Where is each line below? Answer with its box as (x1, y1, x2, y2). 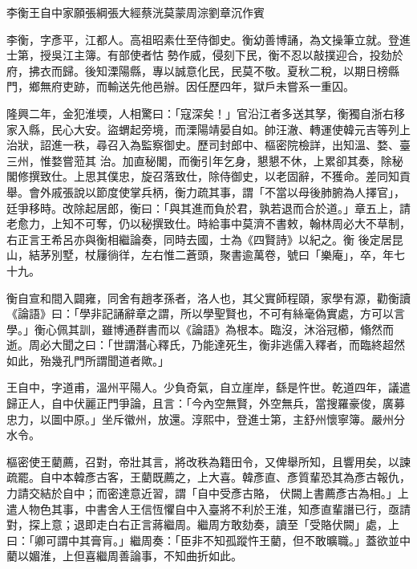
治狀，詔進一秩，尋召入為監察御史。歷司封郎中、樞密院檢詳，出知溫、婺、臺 (6, 136, 411, 153)
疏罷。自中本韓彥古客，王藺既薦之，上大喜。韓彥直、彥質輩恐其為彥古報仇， (6, 469, 411, 486)
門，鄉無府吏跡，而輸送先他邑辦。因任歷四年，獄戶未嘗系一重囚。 (6, 78, 354, 95)
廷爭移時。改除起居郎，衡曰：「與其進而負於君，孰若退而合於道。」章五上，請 (6, 199, 411, 216)
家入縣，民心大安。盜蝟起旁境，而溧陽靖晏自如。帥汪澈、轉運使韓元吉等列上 (6, 120, 411, 137)
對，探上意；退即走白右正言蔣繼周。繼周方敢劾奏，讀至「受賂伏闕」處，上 (6, 516, 399, 533)
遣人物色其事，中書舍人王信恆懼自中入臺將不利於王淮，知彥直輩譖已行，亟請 (6, 500, 411, 517)
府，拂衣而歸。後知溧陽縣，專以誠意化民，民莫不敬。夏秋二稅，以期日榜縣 (6, 62, 399, 79)
